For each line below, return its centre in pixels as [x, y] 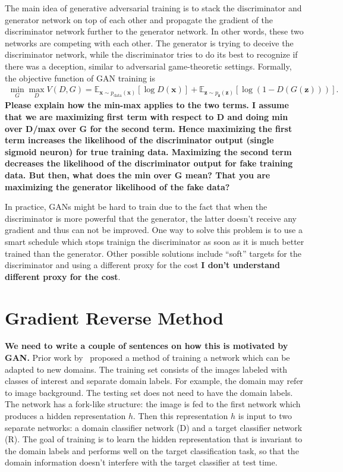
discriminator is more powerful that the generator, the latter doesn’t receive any [151, 218]
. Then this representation [181, 416]
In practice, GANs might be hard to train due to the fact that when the [136, 207]
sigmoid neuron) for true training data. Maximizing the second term [148, 151]
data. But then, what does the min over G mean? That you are [138, 174]
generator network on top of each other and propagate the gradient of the [139, 19]
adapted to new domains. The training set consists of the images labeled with [146, 369]
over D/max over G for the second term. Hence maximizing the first [149, 128]
